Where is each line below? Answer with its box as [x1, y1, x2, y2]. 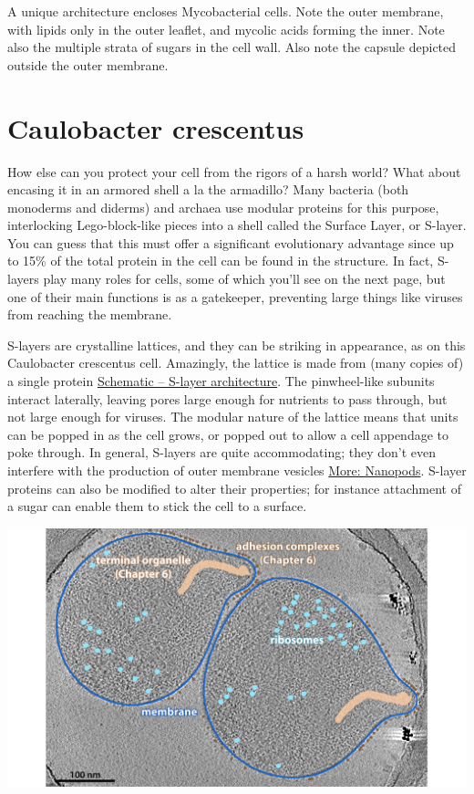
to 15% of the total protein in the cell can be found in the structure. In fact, [7, 251, 434, 270]
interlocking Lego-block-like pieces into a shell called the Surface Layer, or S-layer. [7, 215, 467, 235]
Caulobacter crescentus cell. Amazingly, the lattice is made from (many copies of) [7, 353, 464, 372]
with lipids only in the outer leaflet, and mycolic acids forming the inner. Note [7, 19, 445, 38]
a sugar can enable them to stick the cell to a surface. [7, 496, 307, 516]
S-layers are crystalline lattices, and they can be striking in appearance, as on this [7, 335, 466, 354]
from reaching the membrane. [7, 305, 172, 324]
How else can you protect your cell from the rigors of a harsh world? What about [7, 162, 461, 181]
